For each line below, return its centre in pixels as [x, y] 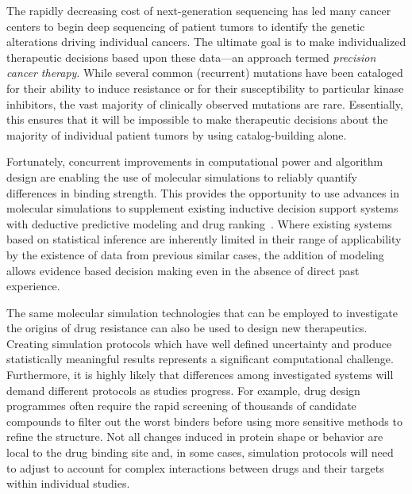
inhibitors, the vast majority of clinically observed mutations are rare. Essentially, [205, 103]
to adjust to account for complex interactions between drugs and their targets [195, 467]
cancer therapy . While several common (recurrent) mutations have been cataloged [205, 73]
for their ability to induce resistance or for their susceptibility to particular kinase [205, 88]
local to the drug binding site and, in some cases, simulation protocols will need [200, 452]
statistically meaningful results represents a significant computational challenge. [200, 359]
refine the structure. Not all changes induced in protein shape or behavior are [195, 437]
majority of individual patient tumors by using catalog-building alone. [177, 134]
